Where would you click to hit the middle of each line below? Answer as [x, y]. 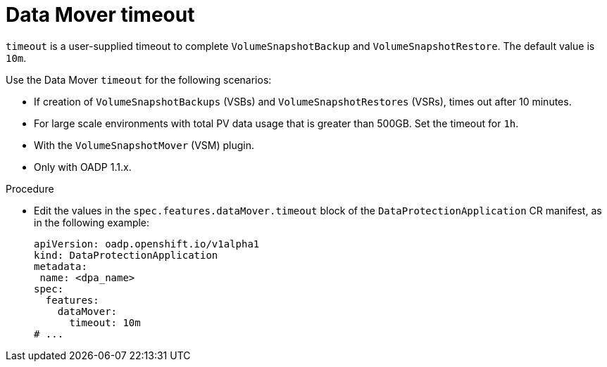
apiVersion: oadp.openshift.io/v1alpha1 [147, 244]
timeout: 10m [105, 322]
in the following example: [92, 222]
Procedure [30, 188]
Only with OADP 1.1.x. [83, 167]
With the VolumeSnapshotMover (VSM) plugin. [144, 145]
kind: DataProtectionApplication [126, 255]
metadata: [61, 266]
